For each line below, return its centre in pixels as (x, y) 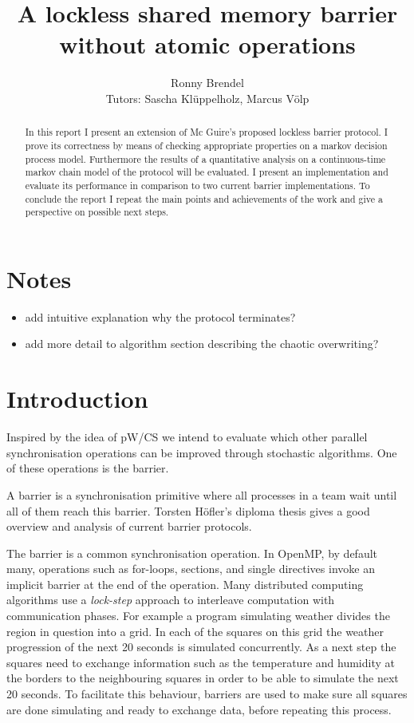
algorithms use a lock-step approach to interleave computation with (171, 600)
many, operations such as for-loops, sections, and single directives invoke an (191, 569)
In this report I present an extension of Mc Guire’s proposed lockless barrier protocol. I (207, 132)
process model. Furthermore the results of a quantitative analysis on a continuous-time (205, 158)
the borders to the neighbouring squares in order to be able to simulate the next (203, 678)
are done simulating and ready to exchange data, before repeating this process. (199, 709)
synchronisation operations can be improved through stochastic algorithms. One (202, 452)
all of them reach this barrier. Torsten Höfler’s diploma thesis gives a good (188, 510)
